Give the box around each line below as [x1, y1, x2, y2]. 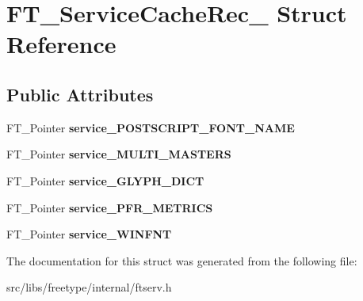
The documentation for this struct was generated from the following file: [6, 252, 357, 269]
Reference [6, 28, 117, 60]
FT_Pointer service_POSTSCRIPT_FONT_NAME [6, 119, 295, 135]
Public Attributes [6, 82, 154, 106]
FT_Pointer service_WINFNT [6, 226, 172, 242]
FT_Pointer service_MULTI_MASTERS [6, 146, 231, 162]
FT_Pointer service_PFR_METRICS [6, 199, 213, 215]
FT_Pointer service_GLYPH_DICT [6, 172, 204, 189]
